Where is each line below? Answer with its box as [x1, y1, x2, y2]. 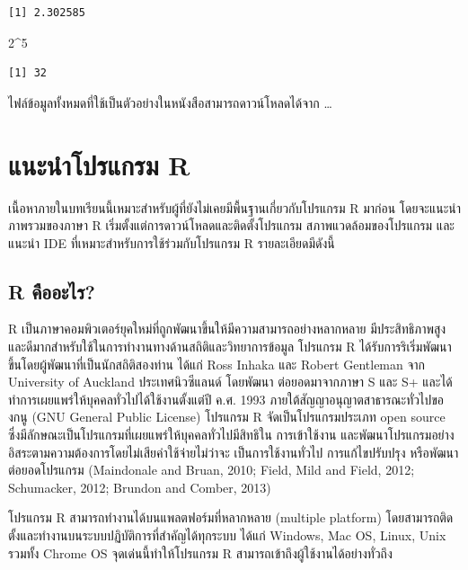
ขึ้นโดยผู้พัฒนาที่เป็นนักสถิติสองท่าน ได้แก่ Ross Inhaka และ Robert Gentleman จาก [8, 354, 426, 373]
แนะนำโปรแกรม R [8, 146, 190, 183]
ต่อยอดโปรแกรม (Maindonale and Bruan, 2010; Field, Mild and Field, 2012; [8, 460, 415, 479]
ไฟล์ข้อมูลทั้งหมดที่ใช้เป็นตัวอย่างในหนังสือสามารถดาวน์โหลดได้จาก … [8, 93, 332, 111]
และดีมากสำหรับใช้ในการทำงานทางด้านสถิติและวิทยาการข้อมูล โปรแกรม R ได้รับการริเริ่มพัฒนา [8, 337, 452, 356]
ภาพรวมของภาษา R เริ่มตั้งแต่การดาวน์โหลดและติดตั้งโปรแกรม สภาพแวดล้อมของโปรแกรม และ [8, 216, 455, 235]
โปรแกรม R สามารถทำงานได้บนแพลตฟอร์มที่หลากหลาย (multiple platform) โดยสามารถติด [8, 508, 454, 527]
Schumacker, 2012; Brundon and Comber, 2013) [8, 477, 271, 496]
